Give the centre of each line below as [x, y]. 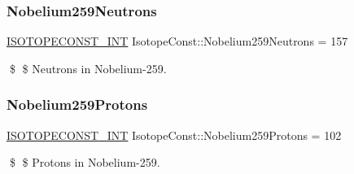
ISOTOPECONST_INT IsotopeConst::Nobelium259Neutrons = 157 [177, 41]
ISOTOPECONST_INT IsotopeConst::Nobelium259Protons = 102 [174, 135]
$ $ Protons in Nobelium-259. [85, 162]
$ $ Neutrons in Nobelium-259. [88, 68]
